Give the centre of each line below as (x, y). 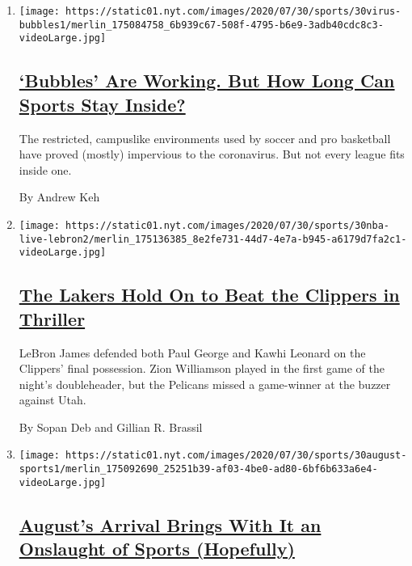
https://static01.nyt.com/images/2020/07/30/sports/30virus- (233, 11)
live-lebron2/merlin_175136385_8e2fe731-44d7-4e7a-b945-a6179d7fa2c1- (213, 239)
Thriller (52, 318)
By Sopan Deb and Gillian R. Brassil (111, 427)
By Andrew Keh (59, 197)
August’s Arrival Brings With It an (170, 524)
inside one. (45, 169)
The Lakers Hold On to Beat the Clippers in (209, 295)
